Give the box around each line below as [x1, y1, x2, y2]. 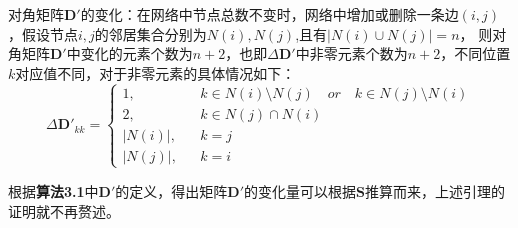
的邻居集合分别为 [94, 23, 207, 44]
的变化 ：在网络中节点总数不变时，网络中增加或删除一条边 [80, 4, 459, 24]
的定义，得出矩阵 [115, 180, 228, 201]
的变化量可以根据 [244, 180, 357, 201]
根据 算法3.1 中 [8, 180, 99, 201]
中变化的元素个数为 [66, 43, 193, 64]
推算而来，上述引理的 [364, 180, 505, 201]
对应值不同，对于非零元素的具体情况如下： [15, 62, 296, 83]
